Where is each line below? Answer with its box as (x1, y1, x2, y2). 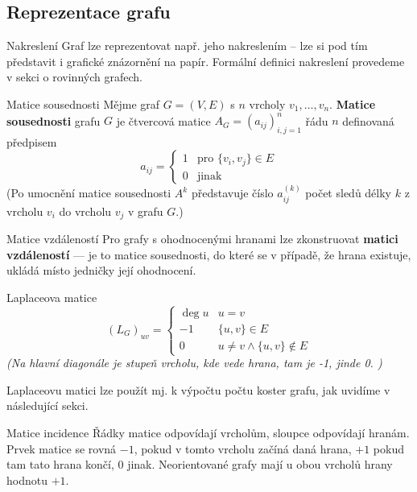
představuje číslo (191, 184, 274, 201)
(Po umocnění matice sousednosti (6, 184, 171, 201)
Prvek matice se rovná (6, 440, 117, 457)
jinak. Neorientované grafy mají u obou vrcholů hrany (127, 456, 393, 473)
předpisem (6, 133, 57, 150)
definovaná (342, 112, 394, 129)
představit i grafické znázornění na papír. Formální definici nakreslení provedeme (6, 52, 405, 69)
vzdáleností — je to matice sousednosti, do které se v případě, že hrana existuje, (6, 246, 411, 263)
